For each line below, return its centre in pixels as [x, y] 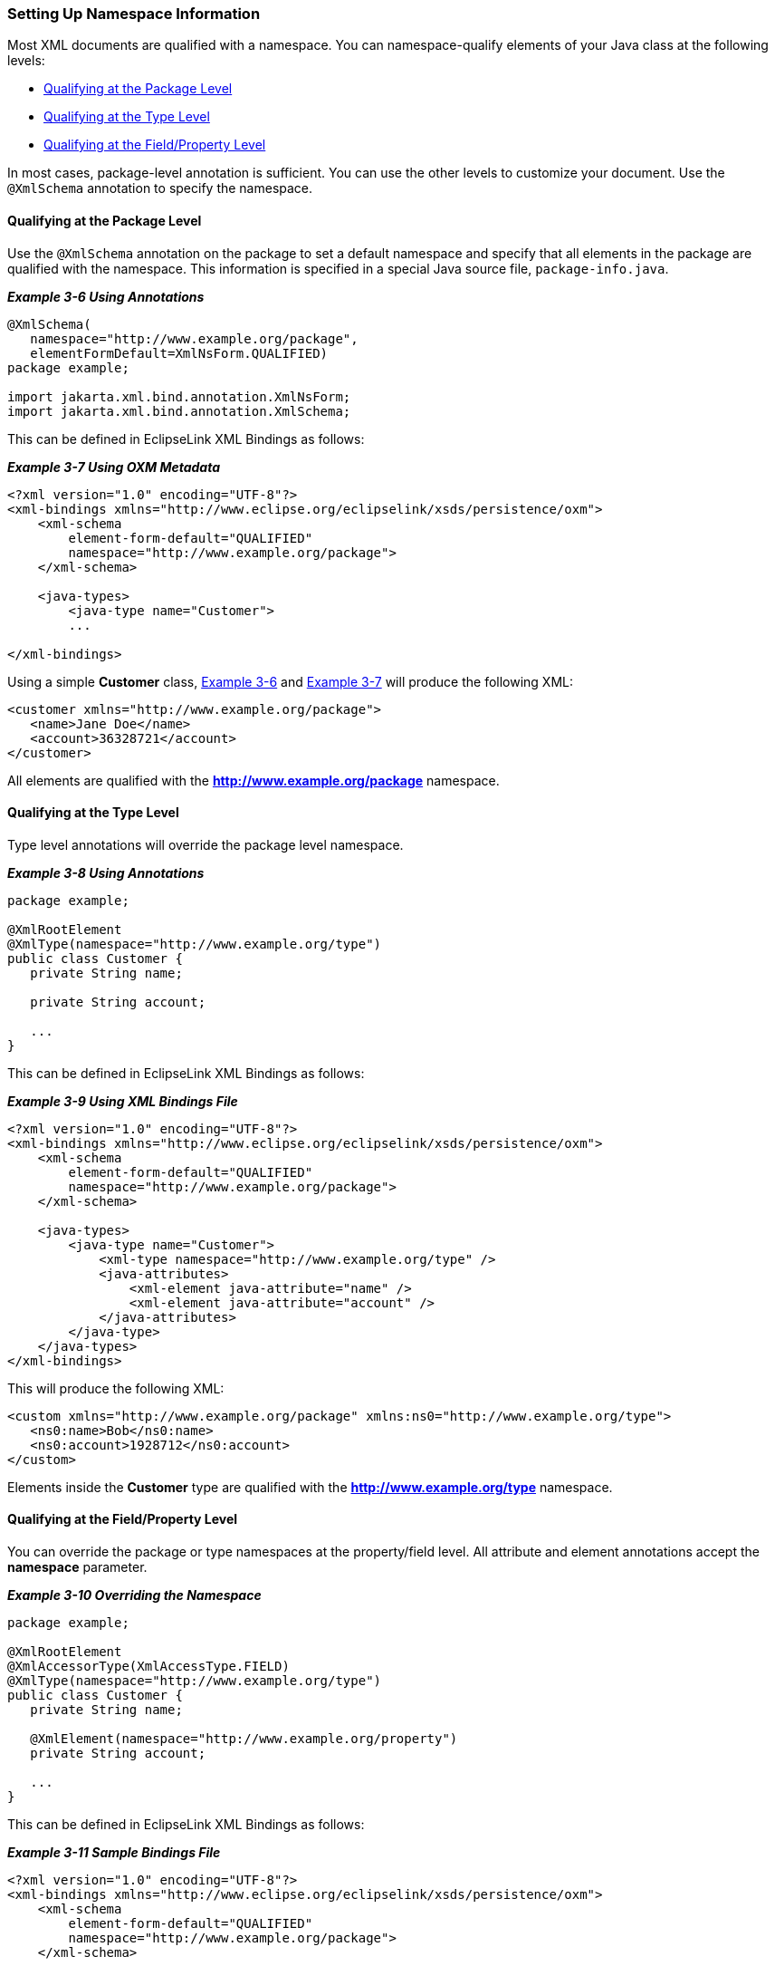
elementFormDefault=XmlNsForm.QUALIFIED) [179, 353]
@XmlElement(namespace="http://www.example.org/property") [244, 1739]
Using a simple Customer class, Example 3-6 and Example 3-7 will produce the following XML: [291, 681]
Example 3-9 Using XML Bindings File [123, 1101]
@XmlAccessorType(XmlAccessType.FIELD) [148, 1667]
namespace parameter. [77, 1567]
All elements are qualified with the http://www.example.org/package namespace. [254, 780]
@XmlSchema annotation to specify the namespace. [160, 188]
